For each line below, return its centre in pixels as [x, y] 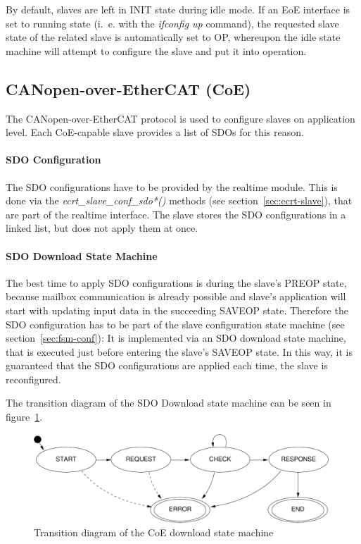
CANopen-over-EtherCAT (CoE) [128, 88]
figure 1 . [24, 417]
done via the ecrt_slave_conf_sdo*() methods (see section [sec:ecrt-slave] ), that [179, 200]
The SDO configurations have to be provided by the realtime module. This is [172, 186]
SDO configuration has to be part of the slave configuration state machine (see [175, 324]
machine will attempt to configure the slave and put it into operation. [156, 50]
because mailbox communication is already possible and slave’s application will [176, 296]
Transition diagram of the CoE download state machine [154, 532]
